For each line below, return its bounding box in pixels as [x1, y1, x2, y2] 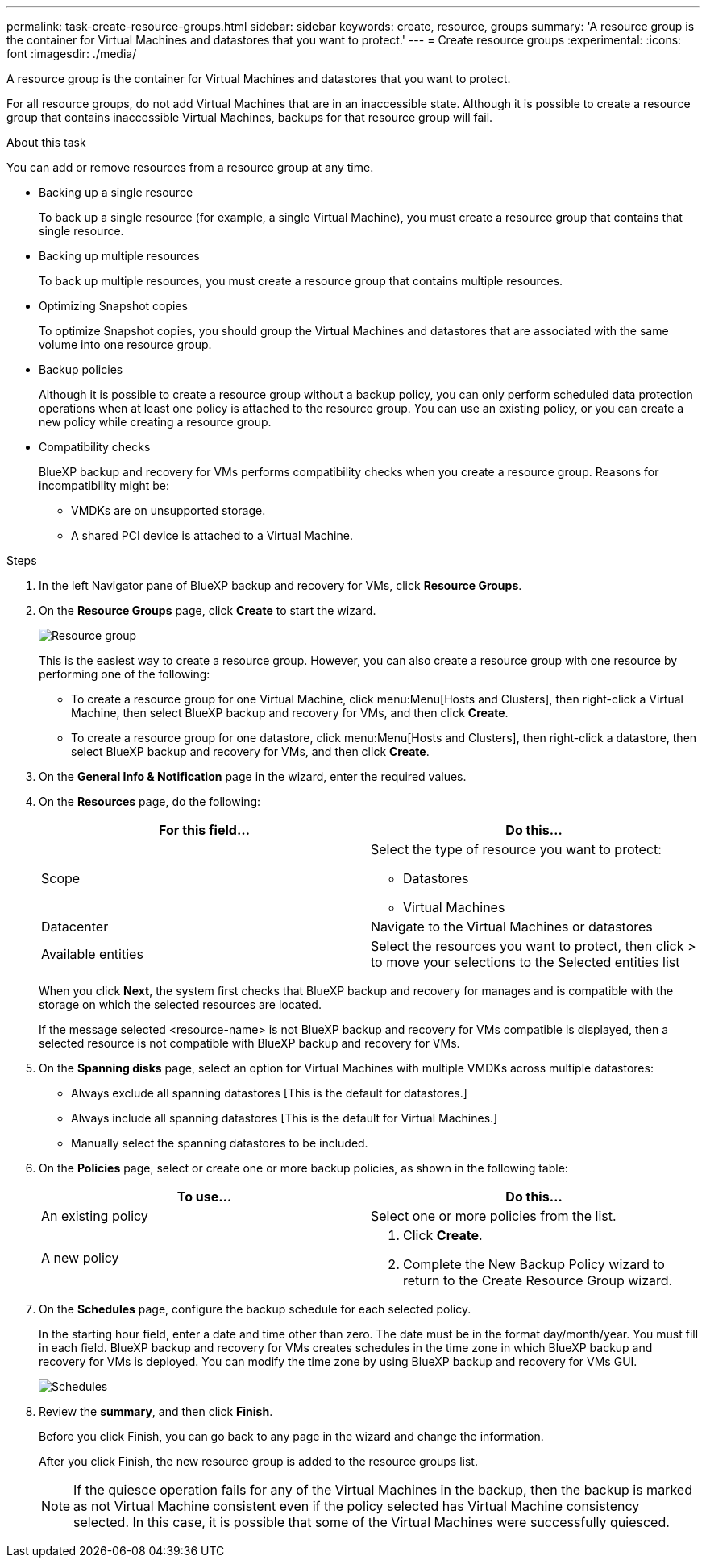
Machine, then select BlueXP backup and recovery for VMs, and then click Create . [71, 706, 509, 720]
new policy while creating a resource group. [39, 415, 272, 429]
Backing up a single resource [39, 185, 193, 199]
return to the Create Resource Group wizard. [403, 1272, 673, 1288]
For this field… [159, 822, 250, 838]
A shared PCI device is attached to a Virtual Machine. [71, 529, 353, 542]
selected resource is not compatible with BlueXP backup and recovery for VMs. [39, 1036, 460, 1050]
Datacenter [41, 919, 109, 935]
